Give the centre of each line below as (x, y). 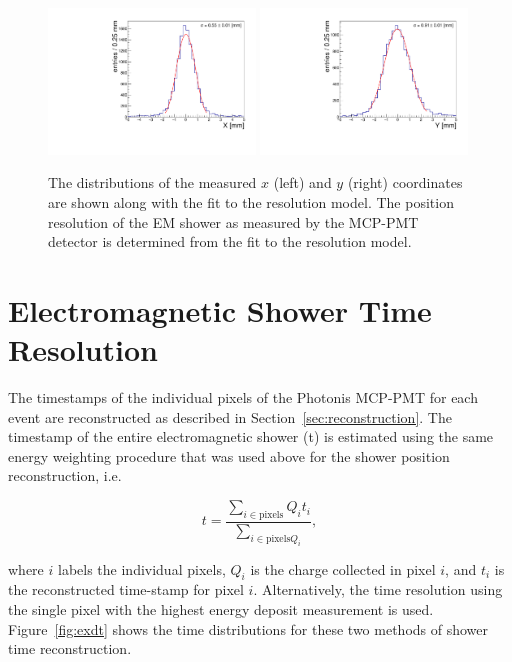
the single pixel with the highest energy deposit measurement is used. (221, 609)
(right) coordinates (405, 182)
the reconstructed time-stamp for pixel (126, 589)
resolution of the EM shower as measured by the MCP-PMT (233, 221)
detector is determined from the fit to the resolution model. (230, 241)
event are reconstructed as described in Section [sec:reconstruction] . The (230, 416)
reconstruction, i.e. (65, 475)
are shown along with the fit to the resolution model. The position (251, 202)
